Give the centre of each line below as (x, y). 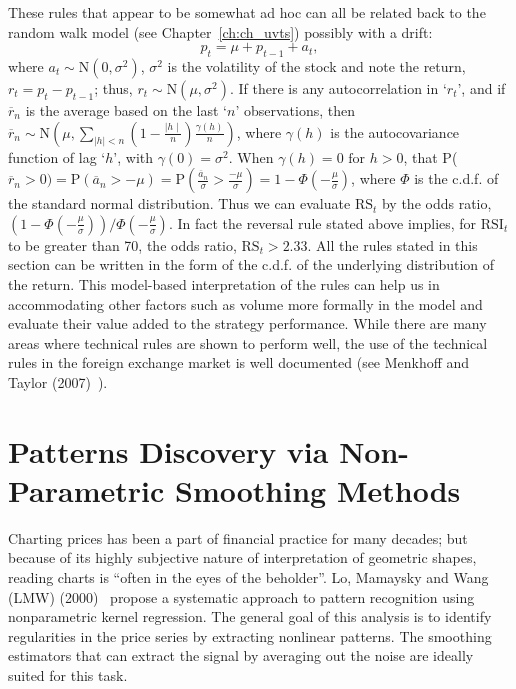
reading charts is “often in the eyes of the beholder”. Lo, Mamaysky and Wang (248, 577)
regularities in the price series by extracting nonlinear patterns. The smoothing (250, 635)
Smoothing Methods (318, 489)
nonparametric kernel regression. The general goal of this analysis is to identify (250, 616)
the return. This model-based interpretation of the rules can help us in (224, 283)
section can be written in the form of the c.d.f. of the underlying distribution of (251, 264)
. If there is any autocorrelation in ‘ (338, 87)
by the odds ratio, (436, 203)
